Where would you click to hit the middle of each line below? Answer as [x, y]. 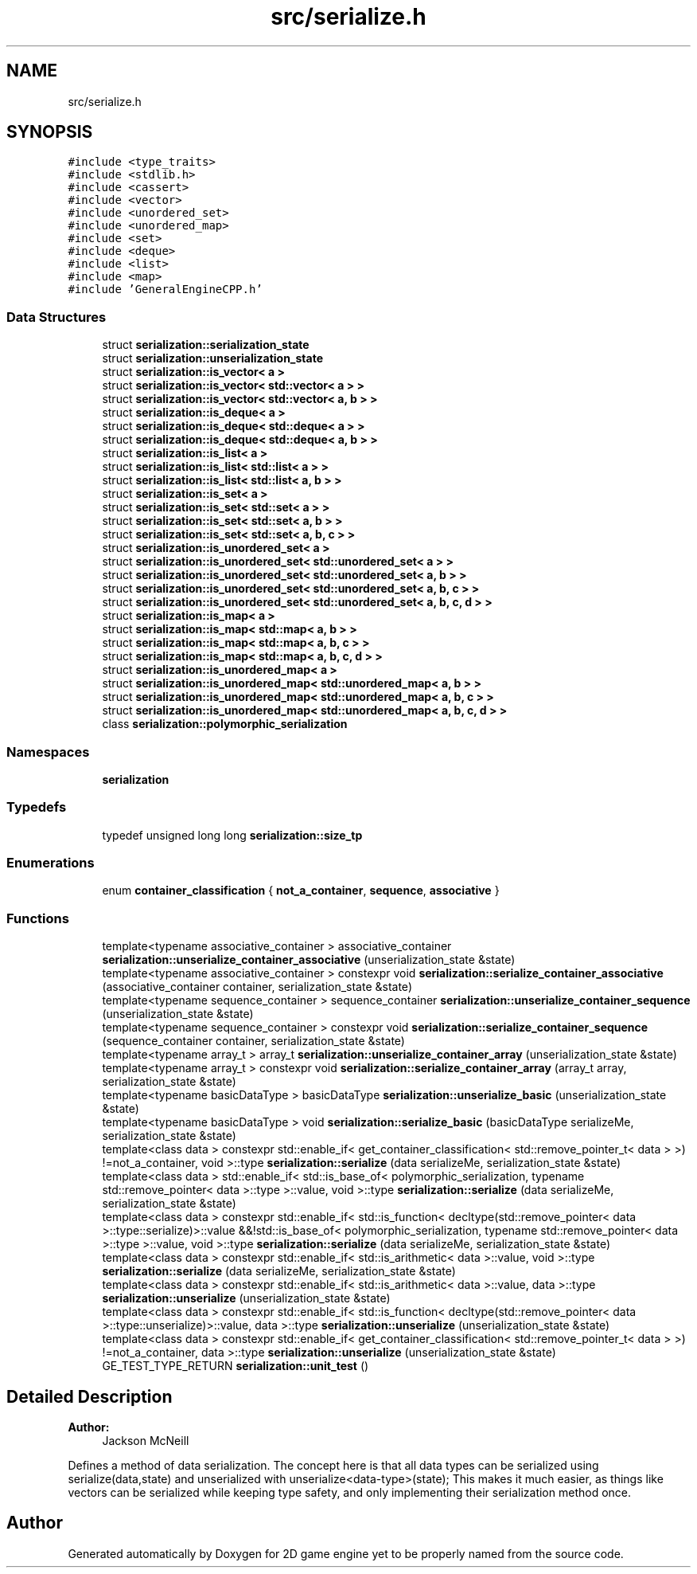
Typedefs [37, 807]
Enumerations [51, 863]
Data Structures [56, 317]
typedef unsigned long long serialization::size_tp [232, 835]
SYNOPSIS [50, 132]
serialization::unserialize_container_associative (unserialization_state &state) [309, 960]
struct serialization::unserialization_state [213, 358]
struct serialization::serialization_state [206, 345]
